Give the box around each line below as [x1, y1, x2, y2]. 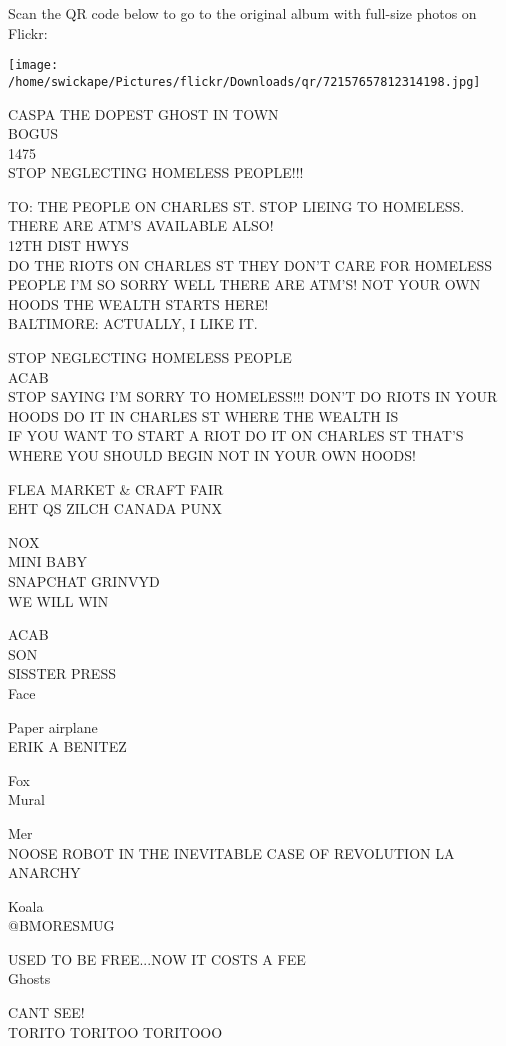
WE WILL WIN [8, 590, 109, 611]
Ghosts [8, 968, 51, 989]
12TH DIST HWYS [8, 235, 129, 256]
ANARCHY [8, 862, 81, 883]
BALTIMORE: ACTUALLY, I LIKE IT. [8, 313, 258, 334]
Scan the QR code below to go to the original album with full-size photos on [8, 3, 477, 23]
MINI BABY [8, 551, 87, 572]
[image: [8, 58, 59, 73]
